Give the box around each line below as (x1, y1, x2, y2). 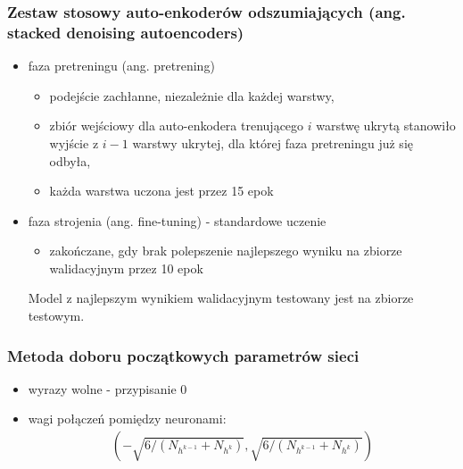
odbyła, (49, 151, 91, 170)
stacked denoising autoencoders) (7, 21, 244, 43)
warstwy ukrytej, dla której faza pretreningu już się (132, 133, 413, 152)
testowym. (28, 306, 85, 325)
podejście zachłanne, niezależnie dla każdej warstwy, (49, 86, 335, 105)
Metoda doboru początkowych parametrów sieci (7, 344, 360, 366)
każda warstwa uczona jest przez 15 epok (49, 181, 274, 200)
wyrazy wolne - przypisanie (28, 379, 177, 398)
